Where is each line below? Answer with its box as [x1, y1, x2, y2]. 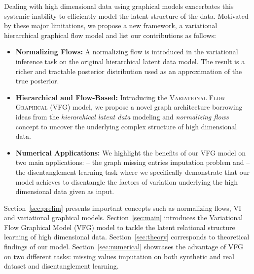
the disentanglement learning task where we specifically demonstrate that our [15, 166, 250, 177]
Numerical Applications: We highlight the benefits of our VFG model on [15, 147, 246, 157]
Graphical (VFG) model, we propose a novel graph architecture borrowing [15, 102, 243, 112]
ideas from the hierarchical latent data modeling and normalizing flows [15, 111, 229, 121]
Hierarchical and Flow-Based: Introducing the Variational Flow [15, 92, 225, 102]
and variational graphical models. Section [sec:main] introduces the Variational [4, 212, 243, 223]
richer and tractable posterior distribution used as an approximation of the [15, 66, 242, 76]
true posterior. [15, 76, 59, 86]
